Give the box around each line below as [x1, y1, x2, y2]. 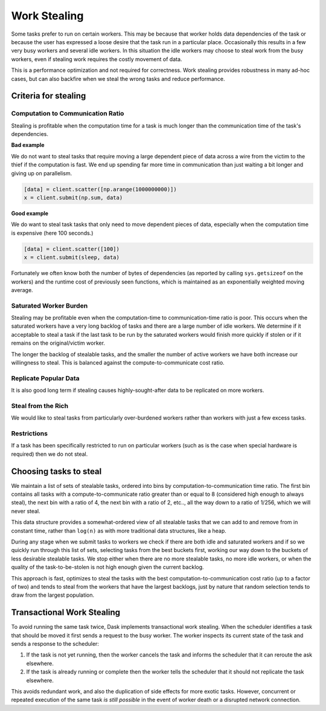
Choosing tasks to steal [11, 466, 102, 476]
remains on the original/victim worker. [11, 339, 106, 347]
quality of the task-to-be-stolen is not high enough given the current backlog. [11, 563, 205, 571]
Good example [11, 209, 48, 217]
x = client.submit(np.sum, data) [24, 194, 123, 201]
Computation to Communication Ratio [11, 109, 124, 118]
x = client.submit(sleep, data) [24, 254, 120, 261]
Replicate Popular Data [11, 374, 80, 382]
